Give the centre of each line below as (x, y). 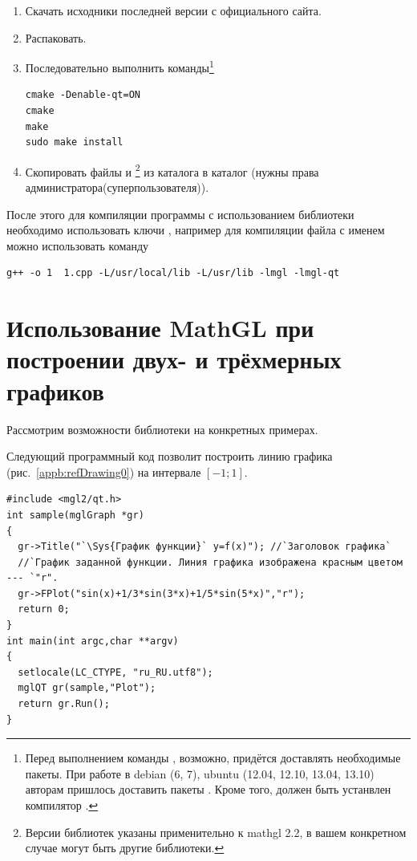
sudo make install (74, 142)
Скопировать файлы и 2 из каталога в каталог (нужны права (172, 170)
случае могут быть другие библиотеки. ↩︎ (125, 848)
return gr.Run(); (64, 704)
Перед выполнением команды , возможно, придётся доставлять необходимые (213, 758)
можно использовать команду (78, 245)
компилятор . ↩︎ (62, 805)
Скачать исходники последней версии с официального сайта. (173, 10)
